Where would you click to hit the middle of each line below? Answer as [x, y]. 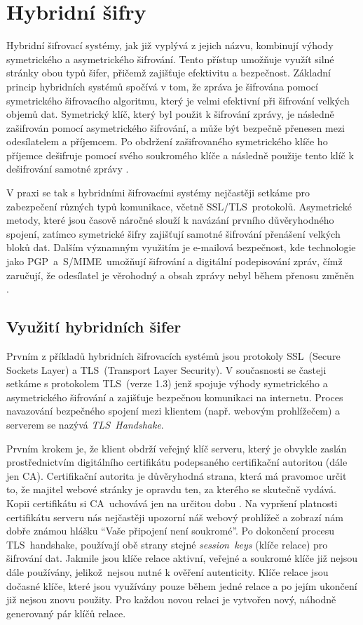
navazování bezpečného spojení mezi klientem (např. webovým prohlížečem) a [173, 411]
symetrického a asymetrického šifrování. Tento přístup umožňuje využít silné [170, 59]
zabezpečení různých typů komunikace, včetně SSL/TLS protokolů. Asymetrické [179, 206]
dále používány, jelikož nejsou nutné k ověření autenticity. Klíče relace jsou [167, 571]
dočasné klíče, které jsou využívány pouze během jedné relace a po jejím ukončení [182, 585]
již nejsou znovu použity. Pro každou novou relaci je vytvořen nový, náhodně [171, 599]
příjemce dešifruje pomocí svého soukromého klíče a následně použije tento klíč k [180, 155]
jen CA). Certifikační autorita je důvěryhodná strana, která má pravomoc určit [177, 475]
